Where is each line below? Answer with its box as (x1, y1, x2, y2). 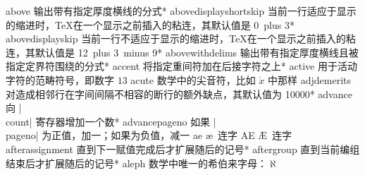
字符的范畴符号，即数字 (6, 72, 114, 87)
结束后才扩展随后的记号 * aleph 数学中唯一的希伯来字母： (6, 155, 267, 170)
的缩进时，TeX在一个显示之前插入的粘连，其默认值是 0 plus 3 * (6, 17, 295, 32)
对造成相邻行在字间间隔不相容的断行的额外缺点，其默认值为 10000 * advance (6, 86, 352, 101)
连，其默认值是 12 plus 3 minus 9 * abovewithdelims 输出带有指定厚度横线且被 (6, 44, 359, 59)
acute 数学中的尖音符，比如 (130, 72, 256, 87)
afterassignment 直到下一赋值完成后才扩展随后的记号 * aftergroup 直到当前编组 (6, 141, 360, 156)
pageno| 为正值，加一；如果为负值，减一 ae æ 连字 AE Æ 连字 (6, 128, 292, 143)
